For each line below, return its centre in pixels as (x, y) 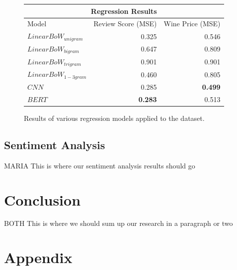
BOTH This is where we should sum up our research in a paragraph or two (118, 223)
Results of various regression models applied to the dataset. (114, 118)
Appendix (38, 257)
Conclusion (42, 199)
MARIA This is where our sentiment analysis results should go (100, 165)
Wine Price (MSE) (192, 24)
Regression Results (124, 11)
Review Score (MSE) (125, 24)
